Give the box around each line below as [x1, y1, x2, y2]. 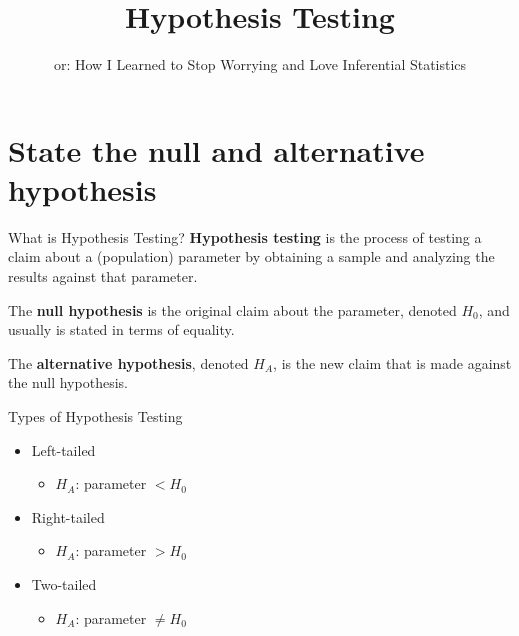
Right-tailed [31, 506, 105, 527]
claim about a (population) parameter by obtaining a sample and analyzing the [8, 246, 495, 267]
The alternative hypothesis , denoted [8, 352, 249, 373]
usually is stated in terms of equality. [8, 319, 235, 340]
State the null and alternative [8, 129, 425, 170]
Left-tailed [31, 439, 96, 460]
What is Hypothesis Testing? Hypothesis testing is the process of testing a [8, 226, 482, 247]
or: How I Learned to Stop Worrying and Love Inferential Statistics [53, 54, 467, 75]
